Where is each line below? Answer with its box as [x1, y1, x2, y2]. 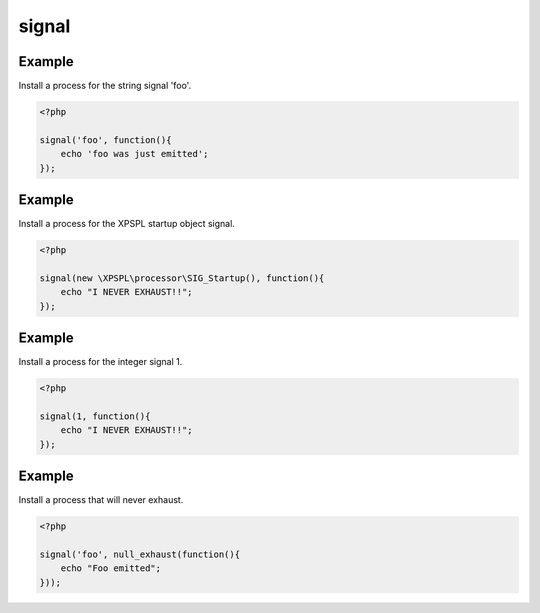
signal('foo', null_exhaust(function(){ [39, 548, 240, 560]
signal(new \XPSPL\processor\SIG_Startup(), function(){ [39, 272, 325, 284]
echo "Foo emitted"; [60, 563, 162, 574]
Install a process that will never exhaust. [18, 494, 184, 506]
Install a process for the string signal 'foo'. [18, 80, 192, 92]
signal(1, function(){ [39, 410, 151, 422]
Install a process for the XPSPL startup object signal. [18, 218, 235, 230]
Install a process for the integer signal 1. [18, 356, 183, 368]
